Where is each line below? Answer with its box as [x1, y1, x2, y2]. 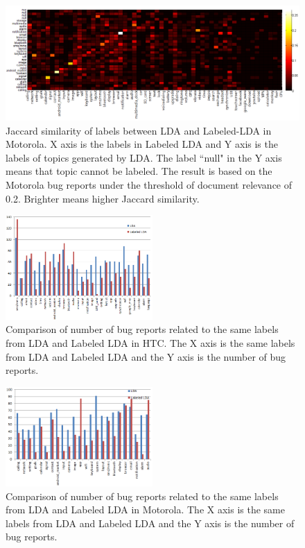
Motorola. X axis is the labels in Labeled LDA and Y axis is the [6, 137, 278, 151]
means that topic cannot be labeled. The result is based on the [6, 164, 272, 178]
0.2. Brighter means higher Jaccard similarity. [6, 191, 200, 205]
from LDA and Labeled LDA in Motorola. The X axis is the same [6, 502, 285, 517]
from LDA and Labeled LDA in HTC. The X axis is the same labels [6, 336, 295, 350]
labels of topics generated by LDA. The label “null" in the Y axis [6, 150, 282, 164]
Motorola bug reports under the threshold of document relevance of [6, 178, 293, 191]
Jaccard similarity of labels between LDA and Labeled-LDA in [6, 123, 272, 137]
